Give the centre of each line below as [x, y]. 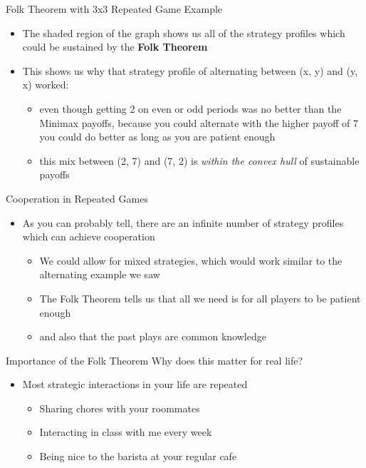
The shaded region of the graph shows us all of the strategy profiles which [184, 32]
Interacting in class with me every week [126, 432]
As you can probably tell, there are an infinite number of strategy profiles [183, 222]
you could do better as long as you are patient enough [157, 137]
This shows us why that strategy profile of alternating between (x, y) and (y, [190, 70]
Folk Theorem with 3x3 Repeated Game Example [114, 9]
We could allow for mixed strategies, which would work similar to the [191, 260]
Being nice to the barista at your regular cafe [138, 456]
